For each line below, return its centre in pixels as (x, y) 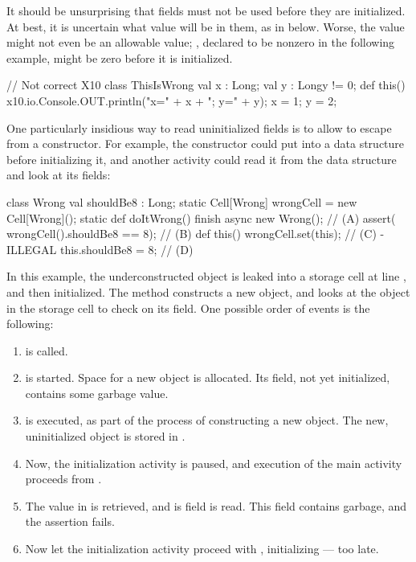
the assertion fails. (70, 521)
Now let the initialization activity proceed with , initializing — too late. (202, 549)
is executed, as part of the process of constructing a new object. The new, (207, 420)
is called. (47, 350)
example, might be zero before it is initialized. (120, 57)
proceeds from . (63, 479)
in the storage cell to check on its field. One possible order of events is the (188, 308)
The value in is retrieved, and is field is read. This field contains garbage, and (216, 505)
